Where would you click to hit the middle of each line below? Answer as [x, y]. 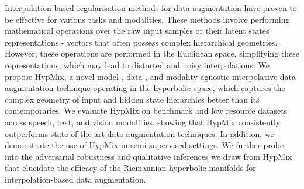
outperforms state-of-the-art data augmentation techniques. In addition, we [139, 133]
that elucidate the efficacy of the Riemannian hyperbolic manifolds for [130, 168]
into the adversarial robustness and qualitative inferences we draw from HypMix [148, 156]
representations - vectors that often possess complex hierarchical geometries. [141, 42]
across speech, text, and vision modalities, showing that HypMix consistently [143, 122]
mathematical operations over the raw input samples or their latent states [137, 31]
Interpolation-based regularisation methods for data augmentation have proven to [151, 8]
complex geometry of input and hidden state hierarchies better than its [132, 99]
